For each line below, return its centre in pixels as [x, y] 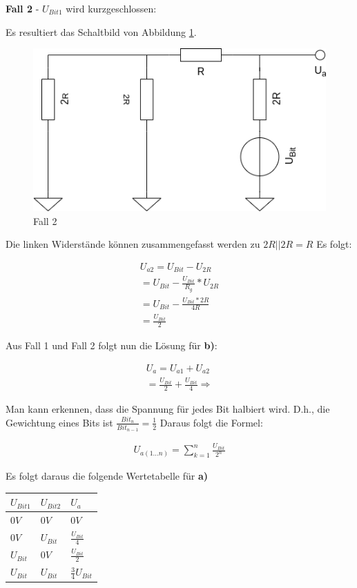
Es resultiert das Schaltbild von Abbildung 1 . [101, 31]
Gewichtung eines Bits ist [59, 422]
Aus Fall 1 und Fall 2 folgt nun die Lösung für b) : [112, 345]
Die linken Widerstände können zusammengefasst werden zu [133, 244]
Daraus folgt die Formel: [211, 422]
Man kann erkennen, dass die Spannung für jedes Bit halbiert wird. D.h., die [168, 409]
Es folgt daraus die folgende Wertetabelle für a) [107, 476]
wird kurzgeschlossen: [111, 8]
